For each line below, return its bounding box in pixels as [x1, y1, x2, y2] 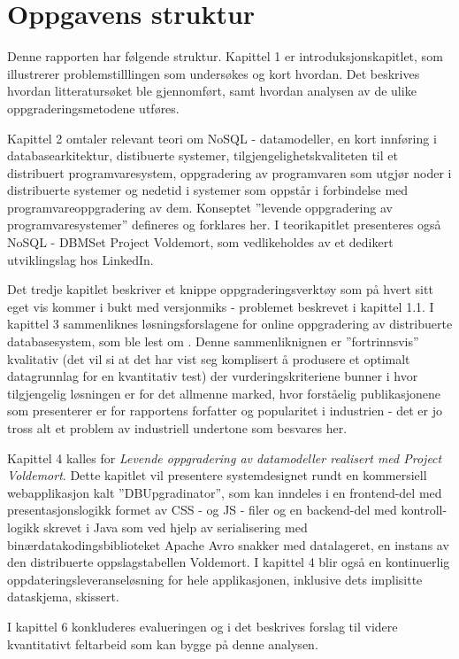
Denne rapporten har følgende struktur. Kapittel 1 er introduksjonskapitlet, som [7, 47, 443, 66]
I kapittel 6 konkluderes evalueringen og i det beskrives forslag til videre [7, 616, 398, 635]
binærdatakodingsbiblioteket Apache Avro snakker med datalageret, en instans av [7, 535, 449, 554]
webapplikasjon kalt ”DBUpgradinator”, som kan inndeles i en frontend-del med [7, 483, 442, 501]
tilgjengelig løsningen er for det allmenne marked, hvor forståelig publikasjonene [7, 384, 441, 402]
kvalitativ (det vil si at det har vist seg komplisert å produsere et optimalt [7, 349, 410, 368]
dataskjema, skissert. [7, 587, 119, 606]
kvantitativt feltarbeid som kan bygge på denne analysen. [7, 634, 318, 653]
